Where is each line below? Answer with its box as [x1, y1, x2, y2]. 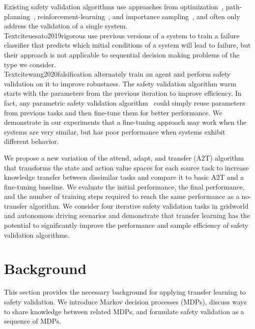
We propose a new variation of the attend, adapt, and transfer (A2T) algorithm [4, 152, 244, 163]
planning [4, 11, 30, 21]
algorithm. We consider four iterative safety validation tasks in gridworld [29, 200, 249, 211]
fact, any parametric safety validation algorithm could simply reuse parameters [4, 97, 245, 108]
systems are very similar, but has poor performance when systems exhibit [4, 126, 226, 137]
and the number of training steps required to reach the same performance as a [4, 191, 239, 201]
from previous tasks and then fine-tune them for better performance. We [4, 107, 223, 117]
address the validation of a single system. [4, 21, 128, 31]
